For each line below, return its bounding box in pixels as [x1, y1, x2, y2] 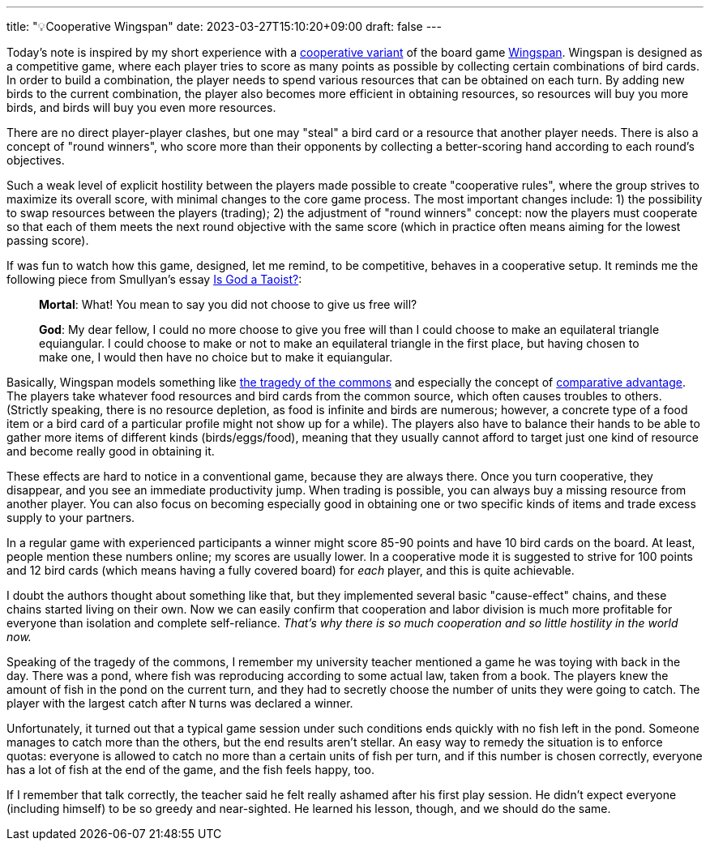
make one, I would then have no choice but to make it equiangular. [39, 350, 393, 364]
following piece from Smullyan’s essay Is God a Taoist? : [6, 272, 302, 286]
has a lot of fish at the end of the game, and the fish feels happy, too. [6, 763, 374, 776]
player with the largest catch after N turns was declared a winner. [6, 696, 353, 710]
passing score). [6, 233, 89, 247]
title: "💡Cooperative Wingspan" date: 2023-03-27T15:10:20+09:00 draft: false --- [6, 19, 442, 33]
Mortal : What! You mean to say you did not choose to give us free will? [39, 297, 417, 311]
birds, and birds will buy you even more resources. [6, 101, 276, 114]
